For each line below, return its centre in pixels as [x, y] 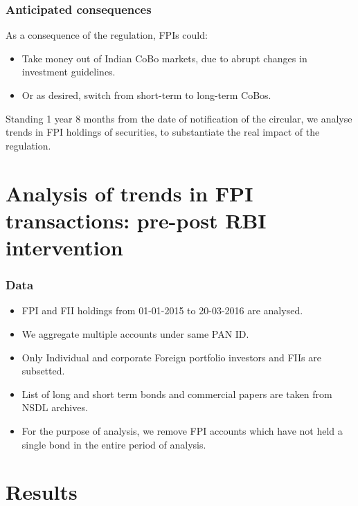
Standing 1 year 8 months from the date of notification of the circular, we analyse [179, 118]
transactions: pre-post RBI [136, 220]
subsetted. [43, 371]
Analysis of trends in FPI [129, 193]
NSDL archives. [55, 407]
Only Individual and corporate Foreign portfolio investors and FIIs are [172, 357]
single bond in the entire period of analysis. [114, 444]
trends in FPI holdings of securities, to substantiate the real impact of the [163, 132]
